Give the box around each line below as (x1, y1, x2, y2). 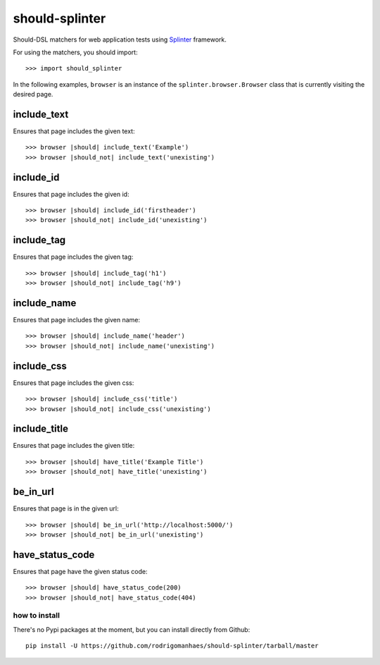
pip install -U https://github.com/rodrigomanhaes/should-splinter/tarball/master (25, 642, 319, 650)
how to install (13, 611, 60, 621)
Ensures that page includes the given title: (13, 441, 135, 450)
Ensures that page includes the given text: (13, 127, 135, 135)
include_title (13, 423, 68, 435)
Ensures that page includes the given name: (13, 316, 141, 324)
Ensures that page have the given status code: (13, 567, 148, 575)
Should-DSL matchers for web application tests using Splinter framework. (13, 35, 227, 44)
